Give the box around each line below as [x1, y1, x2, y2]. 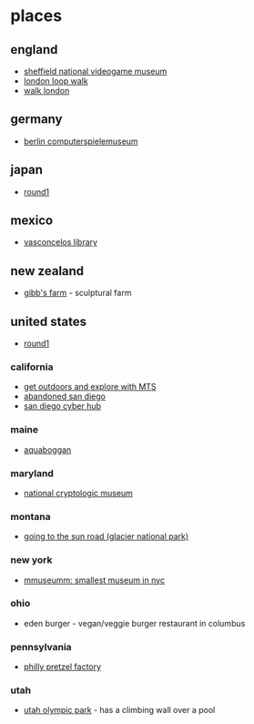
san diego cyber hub [23, 401, 102, 412]
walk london [23, 86, 70, 96]
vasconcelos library [23, 237, 98, 248]
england [10, 42, 58, 57]
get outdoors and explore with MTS [23, 382, 157, 393]
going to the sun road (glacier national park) [23, 531, 189, 542]
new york [10, 554, 53, 566]
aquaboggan [23, 444, 72, 455]
